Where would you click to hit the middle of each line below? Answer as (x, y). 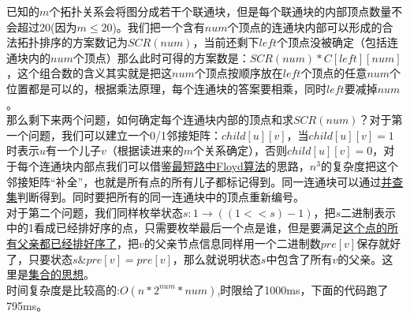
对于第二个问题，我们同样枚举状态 (95, 212)
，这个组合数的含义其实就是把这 (89, 73)
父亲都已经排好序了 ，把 (78, 243)
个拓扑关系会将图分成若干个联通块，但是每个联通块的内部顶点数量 (220, 11)
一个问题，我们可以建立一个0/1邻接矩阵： (114, 135)
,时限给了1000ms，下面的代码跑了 (303, 289)
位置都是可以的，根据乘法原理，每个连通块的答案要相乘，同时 (166, 88)
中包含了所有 (299, 258)
